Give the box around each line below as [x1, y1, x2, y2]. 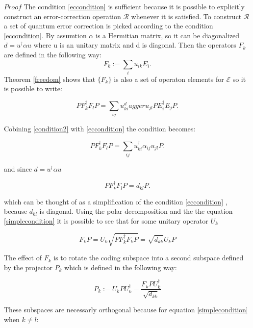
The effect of [4, 252, 42, 263]
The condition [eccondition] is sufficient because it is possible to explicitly [24, 1, 245, 11]
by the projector [4, 262, 52, 272]
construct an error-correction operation [4, 11, 121, 21]
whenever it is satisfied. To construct [131, 11, 242, 21]
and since [4, 163, 32, 174]
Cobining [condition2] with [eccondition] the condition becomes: [4, 124, 196, 134]
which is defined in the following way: [64, 262, 177, 272]
